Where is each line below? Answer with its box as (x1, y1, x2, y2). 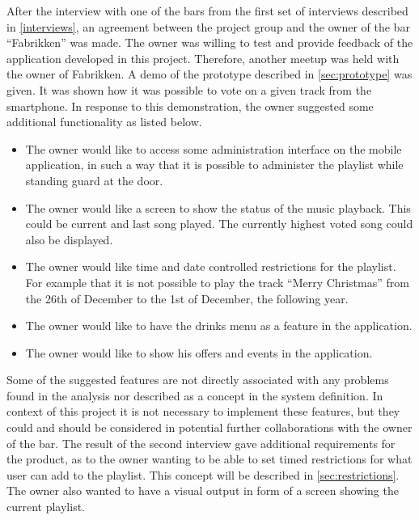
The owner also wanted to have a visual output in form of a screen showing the (6, 482, 399, 499)
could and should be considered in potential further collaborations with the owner (6, 419, 413, 436)
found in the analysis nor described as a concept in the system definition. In (6, 387, 383, 404)
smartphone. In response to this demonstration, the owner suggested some (6, 97, 374, 114)
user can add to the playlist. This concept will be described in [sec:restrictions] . (6, 466, 400, 483)
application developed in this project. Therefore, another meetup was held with (6, 49, 400, 66)
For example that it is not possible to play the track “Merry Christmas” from (25, 273, 409, 290)
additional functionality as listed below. (6, 113, 202, 130)
